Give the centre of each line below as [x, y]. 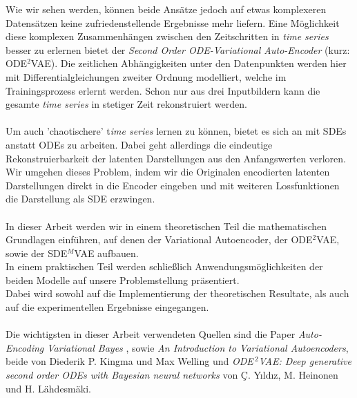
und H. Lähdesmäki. [48, 388]
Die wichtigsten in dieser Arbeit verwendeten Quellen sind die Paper [151, 334]
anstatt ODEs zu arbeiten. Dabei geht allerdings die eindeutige [139, 144]
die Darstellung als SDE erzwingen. [80, 199]
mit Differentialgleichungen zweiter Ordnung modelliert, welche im [146, 76]
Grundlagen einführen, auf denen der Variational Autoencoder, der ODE [159, 239]
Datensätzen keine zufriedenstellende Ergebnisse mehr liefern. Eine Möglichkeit [173, 22]
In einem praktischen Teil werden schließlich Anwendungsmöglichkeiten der [164, 266]
